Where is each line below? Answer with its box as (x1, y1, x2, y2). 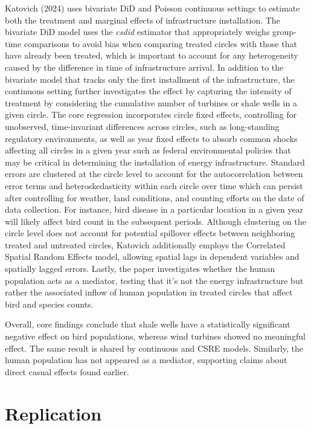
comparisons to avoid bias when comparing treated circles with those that (24, 37, 297, 50)
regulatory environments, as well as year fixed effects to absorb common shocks (5, 132, 298, 144)
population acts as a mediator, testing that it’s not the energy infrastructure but (5, 274, 304, 286)
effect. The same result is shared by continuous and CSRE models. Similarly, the (5, 341, 304, 354)
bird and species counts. (5, 297, 94, 310)
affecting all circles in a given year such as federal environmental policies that (5, 144, 291, 156)
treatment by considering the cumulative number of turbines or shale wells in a (5, 96, 297, 109)
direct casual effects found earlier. (5, 365, 129, 378)
